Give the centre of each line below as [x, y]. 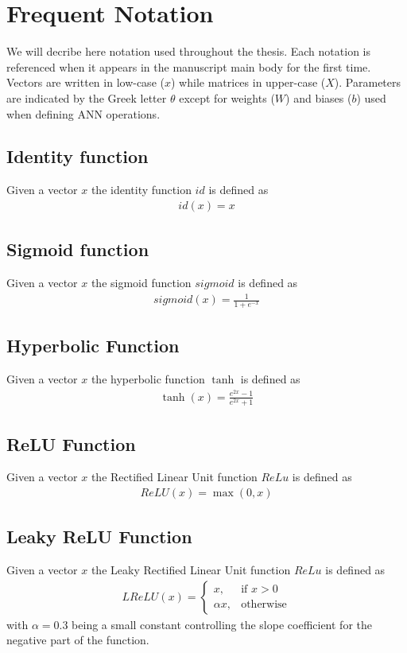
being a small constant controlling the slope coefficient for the [222, 624]
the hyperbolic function [148, 379]
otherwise [264, 605]
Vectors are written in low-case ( [85, 82]
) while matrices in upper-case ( [248, 82]
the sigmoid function [141, 283]
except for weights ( [227, 97]
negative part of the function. [78, 640]
